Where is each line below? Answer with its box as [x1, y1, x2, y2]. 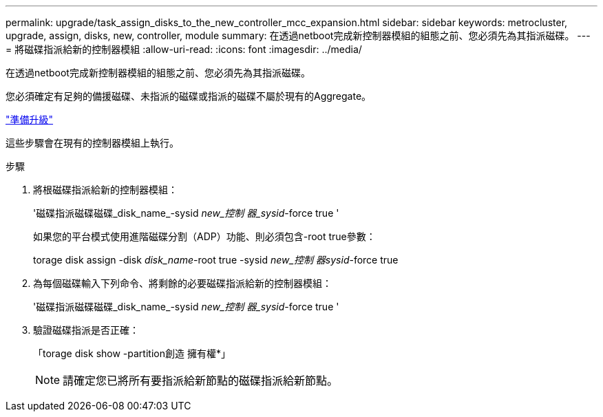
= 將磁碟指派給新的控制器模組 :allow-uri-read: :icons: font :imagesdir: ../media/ [6, 43, 362, 55]
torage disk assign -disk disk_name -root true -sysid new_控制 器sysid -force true [33, 254, 399, 266]
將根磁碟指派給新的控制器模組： [33, 184, 178, 195]
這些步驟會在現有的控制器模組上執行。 [6, 137, 179, 149]
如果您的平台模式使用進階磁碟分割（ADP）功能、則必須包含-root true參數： [33, 231, 376, 242]
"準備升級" [6, 114, 54, 125]
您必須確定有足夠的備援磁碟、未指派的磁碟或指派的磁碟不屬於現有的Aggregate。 [6, 90, 372, 102]
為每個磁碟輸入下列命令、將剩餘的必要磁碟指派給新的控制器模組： [33, 277, 332, 289]
